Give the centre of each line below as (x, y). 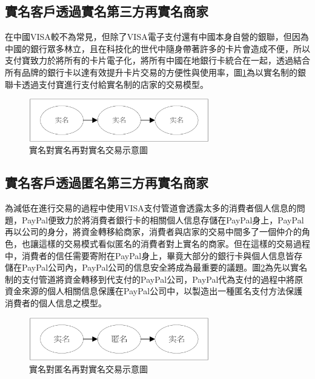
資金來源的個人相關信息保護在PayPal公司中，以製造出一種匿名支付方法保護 (154, 291)
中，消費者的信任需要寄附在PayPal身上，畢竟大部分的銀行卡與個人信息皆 (150, 255)
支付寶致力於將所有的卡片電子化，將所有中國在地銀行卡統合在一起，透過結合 (157, 60)
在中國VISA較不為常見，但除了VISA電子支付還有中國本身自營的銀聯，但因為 (157, 37)
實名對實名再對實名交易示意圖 (88, 150)
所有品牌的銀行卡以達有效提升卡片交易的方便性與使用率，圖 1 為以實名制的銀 (155, 72)
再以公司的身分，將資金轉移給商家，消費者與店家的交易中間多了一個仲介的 (153, 232)
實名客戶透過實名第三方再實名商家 (107, 11)
